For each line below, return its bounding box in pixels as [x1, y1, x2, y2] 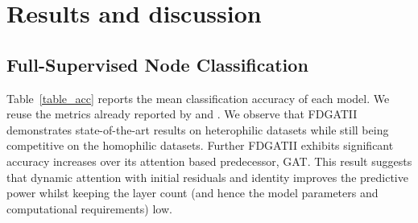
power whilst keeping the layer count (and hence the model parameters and [6, 184, 379, 201]
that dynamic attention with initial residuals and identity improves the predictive [6, 168, 408, 185]
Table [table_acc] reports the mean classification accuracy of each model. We [6, 89, 390, 106]
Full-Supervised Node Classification [6, 52, 308, 76]
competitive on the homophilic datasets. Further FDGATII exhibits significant [6, 137, 394, 154]
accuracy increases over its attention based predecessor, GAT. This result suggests [6, 152, 412, 169]
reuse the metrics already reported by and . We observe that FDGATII [6, 105, 358, 122]
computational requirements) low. [6, 200, 172, 217]
